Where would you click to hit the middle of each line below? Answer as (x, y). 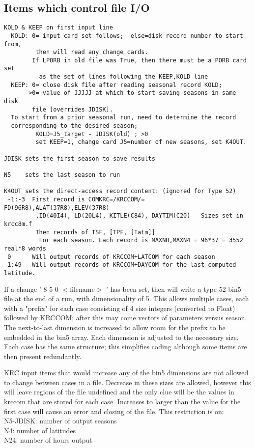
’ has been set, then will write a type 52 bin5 (174, 289)
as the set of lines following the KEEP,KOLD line (124, 77)
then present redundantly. (43, 356)
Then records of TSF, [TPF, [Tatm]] (95, 232)
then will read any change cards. (92, 52)
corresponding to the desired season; (74, 126)
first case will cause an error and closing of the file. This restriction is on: (114, 411)
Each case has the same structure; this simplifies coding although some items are (126, 347)
